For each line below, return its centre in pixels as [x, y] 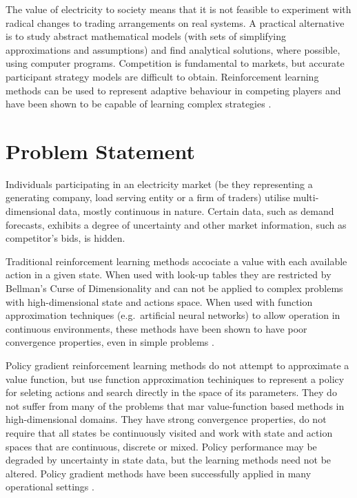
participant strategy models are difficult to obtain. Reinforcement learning [162, 76]
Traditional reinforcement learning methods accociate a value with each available [176, 261]
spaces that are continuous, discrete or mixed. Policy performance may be [161, 446]
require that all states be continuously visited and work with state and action [169, 432]
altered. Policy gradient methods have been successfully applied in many [159, 473]
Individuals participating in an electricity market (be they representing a [159, 184]
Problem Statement [100, 151]
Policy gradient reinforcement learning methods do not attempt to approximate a [177, 365]
